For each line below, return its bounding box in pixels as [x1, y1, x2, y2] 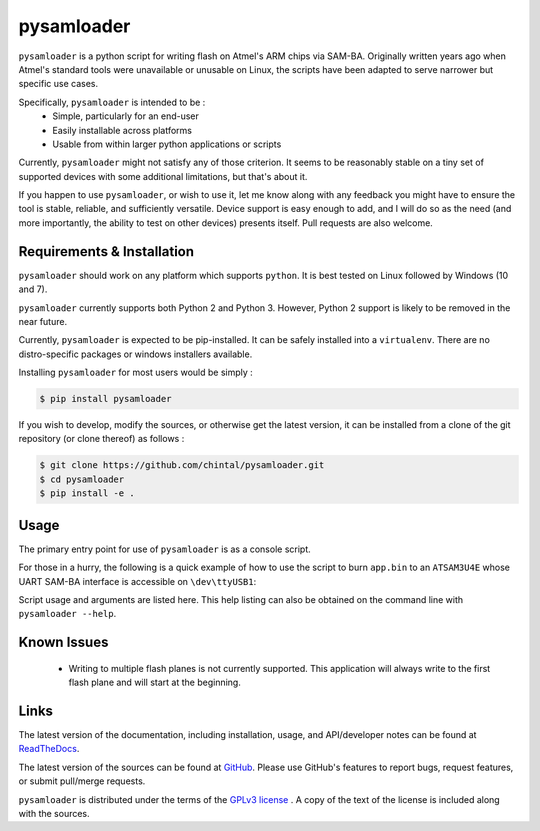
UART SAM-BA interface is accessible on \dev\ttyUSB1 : [18, 575, 257, 587]
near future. [18, 315, 68, 327]
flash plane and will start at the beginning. [68, 676, 242, 689]
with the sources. [18, 807, 90, 819]
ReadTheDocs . [18, 743, 80, 755]
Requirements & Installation [18, 243, 195, 260]
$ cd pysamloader [39, 473, 125, 485]
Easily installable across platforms [52, 124, 192, 136]
